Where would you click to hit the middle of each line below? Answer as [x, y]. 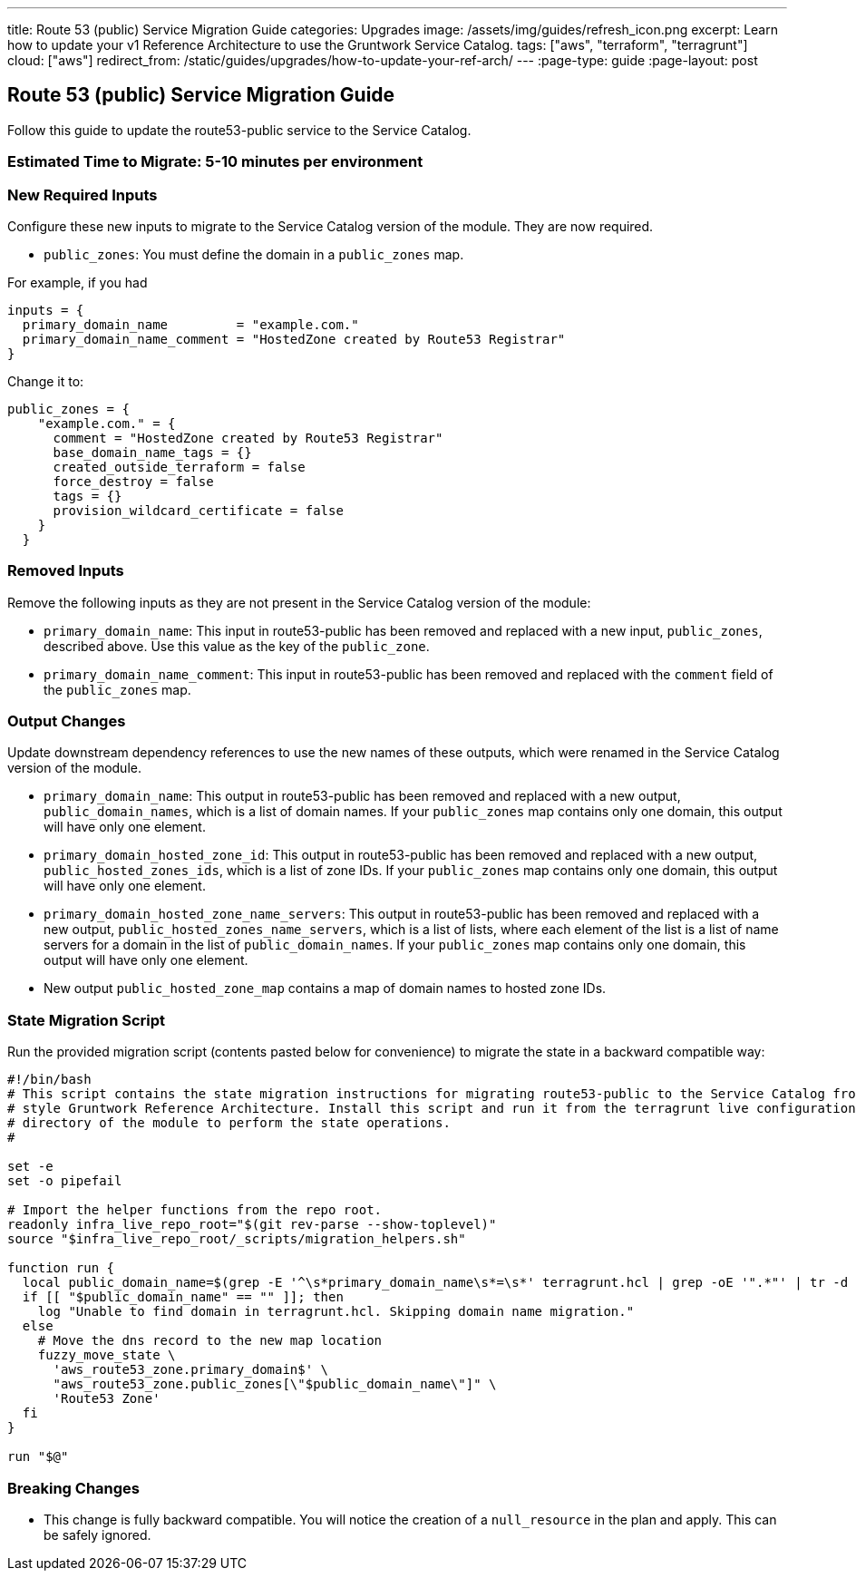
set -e [30, 1167]
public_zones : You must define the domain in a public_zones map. [254, 254]
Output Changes [67, 721]
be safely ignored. [97, 1534]
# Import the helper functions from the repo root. [195, 1210]
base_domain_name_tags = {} [152, 452]
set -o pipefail [65, 1181]
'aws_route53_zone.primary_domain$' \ [191, 1370]
